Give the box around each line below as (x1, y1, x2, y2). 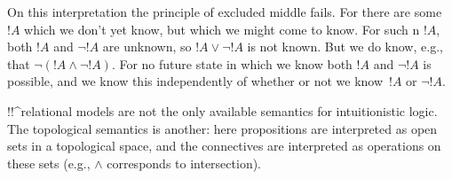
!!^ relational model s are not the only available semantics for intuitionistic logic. (7, 101, 438, 120)
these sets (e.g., (7, 153, 91, 172)
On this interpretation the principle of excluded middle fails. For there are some (7, 3, 442, 20)
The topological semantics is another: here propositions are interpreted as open (7, 119, 438, 137)
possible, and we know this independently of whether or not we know (7, 72, 384, 90)
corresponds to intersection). (107, 153, 262, 172)
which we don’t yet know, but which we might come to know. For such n (24, 19, 420, 38)
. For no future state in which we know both (111, 54, 353, 73)
